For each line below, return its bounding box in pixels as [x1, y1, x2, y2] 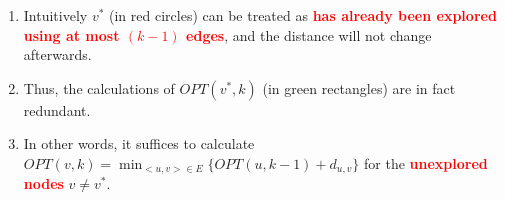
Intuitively [23, 5, 88, 25]
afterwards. [23, 44, 92, 65]
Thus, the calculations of [23, 77, 175, 98]
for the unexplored [364, 152, 488, 173]
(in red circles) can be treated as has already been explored [109, 5, 497, 25]
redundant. [23, 99, 91, 120]
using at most [23, 24, 120, 45]
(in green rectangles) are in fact [262, 77, 456, 98]
